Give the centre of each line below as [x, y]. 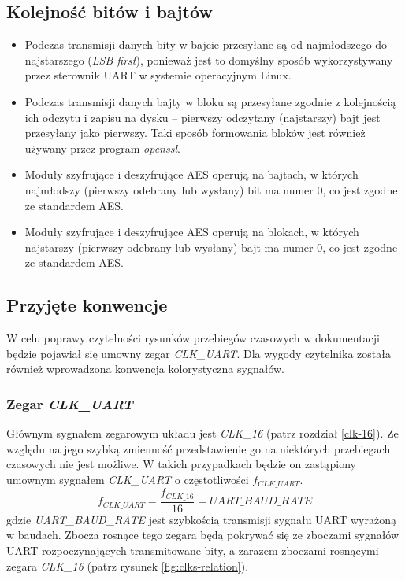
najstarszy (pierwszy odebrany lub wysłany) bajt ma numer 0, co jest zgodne [211, 247]
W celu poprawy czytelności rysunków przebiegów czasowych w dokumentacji [193, 338]
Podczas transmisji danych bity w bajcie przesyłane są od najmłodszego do [206, 44]
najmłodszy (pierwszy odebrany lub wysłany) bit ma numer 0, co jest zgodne [211, 189]
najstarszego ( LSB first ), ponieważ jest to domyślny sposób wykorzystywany [209, 59]
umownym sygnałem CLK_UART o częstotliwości [128, 479]
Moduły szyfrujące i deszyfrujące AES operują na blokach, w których [192, 232]
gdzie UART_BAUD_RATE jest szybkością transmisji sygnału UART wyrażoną [201, 519]
